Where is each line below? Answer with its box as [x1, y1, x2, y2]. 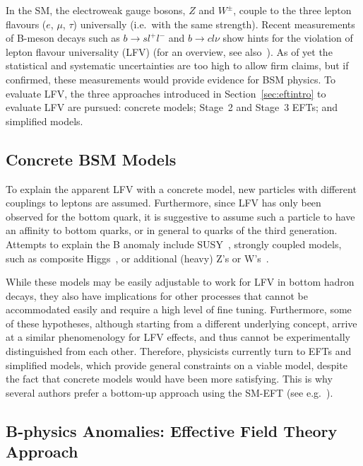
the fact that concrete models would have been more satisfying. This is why [6, 371, 333, 386]
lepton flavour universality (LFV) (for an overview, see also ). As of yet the [6, 44, 333, 59]
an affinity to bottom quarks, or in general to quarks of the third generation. [6, 223, 338, 238]
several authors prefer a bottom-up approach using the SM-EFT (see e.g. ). [6, 385, 333, 400]
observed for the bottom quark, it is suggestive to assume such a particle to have [6, 209, 355, 223]
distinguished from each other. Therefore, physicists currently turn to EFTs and [6, 344, 352, 359]
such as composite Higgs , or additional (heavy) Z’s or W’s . [6, 250, 269, 265]
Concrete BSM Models [6, 148, 177, 170]
